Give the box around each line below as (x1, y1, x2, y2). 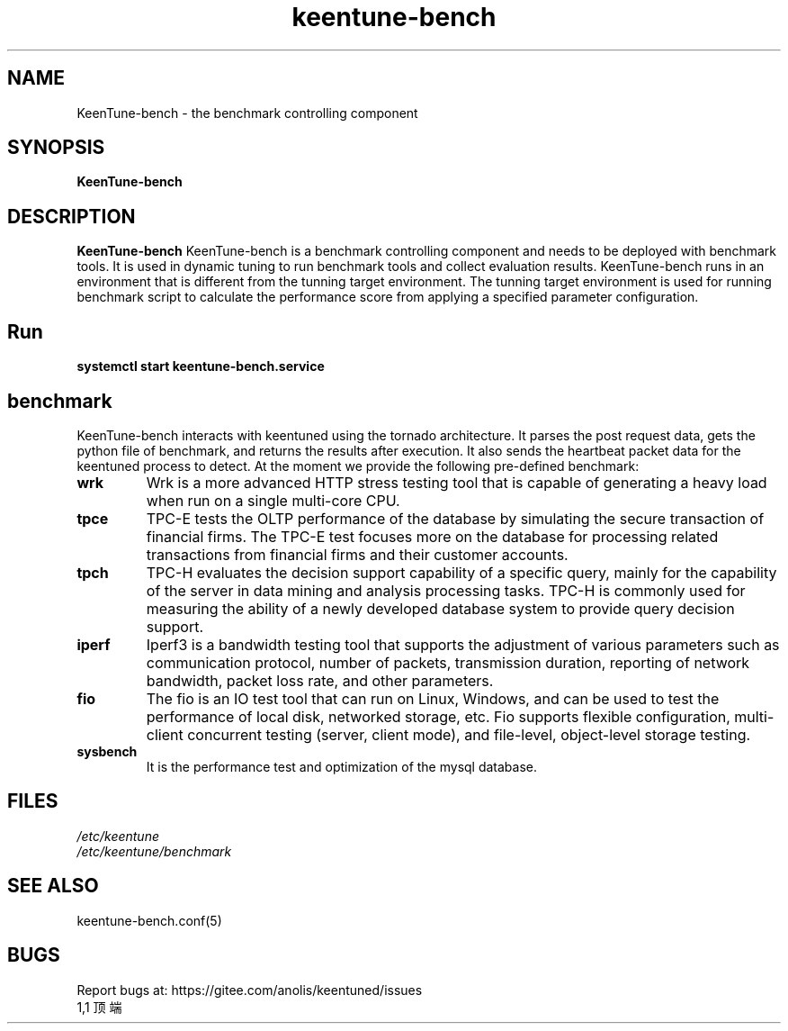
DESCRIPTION (7, 204, 136, 228)
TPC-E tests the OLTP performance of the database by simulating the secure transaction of (146, 509, 765, 528)
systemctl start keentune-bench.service (76, 358, 325, 375)
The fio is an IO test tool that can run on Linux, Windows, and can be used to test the (146, 689, 720, 708)
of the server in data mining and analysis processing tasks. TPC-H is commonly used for (146, 581, 746, 600)
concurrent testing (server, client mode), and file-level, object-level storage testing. (187, 725, 751, 744)
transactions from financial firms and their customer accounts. (146, 545, 569, 564)
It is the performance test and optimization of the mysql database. (146, 758, 538, 774)
